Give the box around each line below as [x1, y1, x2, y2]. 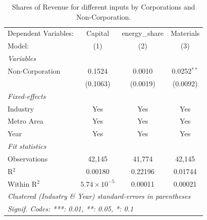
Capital [86, 28, 110, 38]
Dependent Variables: [8, 28, 74, 38]
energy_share [122, 28, 164, 38]
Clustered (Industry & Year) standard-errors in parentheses [8, 191, 191, 201]
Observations [8, 153, 48, 163]
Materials [171, 28, 200, 38]
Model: [8, 40, 29, 51]
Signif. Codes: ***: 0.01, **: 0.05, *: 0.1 [8, 203, 134, 214]
